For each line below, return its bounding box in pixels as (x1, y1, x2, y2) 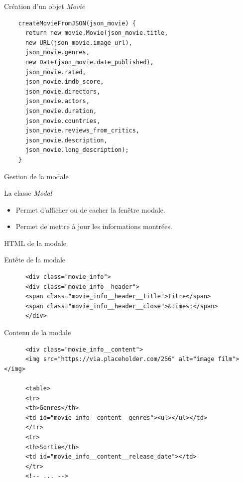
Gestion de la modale (4, 171, 69, 181)
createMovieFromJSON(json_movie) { (18, 19, 136, 27)
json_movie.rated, (25, 68, 86, 76)
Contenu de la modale (4, 327, 71, 338)
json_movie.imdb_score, (25, 78, 104, 86)
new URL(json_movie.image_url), (25, 39, 132, 46)
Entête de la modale (4, 254, 66, 265)
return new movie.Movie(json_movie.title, (25, 29, 168, 37)
